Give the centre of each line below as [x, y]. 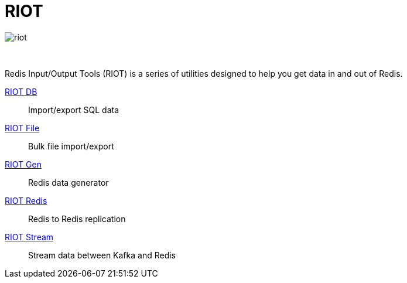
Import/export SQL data [74, 110]
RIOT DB [21, 91]
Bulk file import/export [71, 146]
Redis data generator [69, 182]
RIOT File [22, 128]
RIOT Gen [23, 164]
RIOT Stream [29, 237]
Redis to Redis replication [77, 219]
